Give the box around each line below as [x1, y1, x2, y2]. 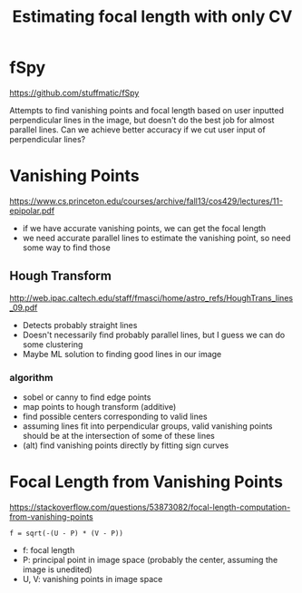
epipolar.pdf [9, 205, 55, 216]
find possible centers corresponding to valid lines [22, 411, 208, 422]
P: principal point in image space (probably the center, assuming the [22, 554, 278, 565]
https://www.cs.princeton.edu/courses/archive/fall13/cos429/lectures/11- [9, 195, 284, 206]
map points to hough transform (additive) [22, 401, 177, 412]
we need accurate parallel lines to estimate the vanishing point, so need [22, 232, 291, 243]
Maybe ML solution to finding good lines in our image [22, 348, 222, 359]
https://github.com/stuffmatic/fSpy [9, 87, 140, 98]
